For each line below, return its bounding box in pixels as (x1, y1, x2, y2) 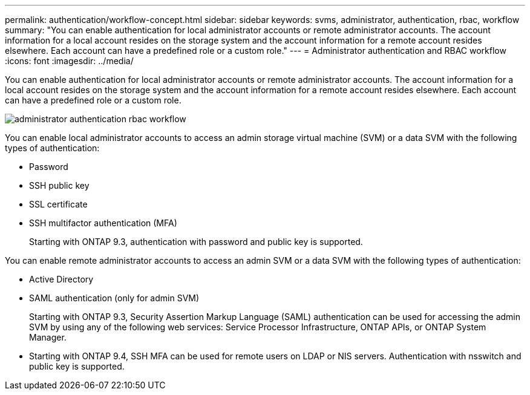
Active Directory (29, 274, 94, 284)
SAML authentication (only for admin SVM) (29, 293, 200, 303)
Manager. (29, 332, 67, 342)
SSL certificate (29, 199, 88, 209)
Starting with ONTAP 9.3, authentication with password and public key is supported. (29, 237, 363, 247)
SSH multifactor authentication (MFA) (29, 218, 177, 228)
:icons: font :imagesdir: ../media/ (5, 56, 134, 66)
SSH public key (29, 180, 90, 191)
